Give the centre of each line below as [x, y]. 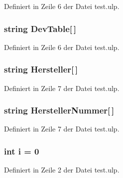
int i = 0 [22, 151]
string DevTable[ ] [40, 28]
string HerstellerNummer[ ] [59, 110]
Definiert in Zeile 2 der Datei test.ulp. [62, 170]
